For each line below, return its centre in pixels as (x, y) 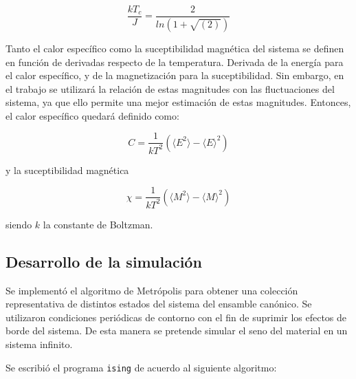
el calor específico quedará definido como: (92, 115)
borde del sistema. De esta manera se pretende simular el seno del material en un (177, 331)
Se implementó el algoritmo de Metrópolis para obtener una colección (152, 290)
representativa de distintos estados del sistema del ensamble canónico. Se (159, 304)
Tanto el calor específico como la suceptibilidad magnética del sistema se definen (175, 48)
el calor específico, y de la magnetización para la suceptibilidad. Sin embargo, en (175, 75)
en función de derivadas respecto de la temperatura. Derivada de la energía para (175, 62)
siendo (19, 224)
